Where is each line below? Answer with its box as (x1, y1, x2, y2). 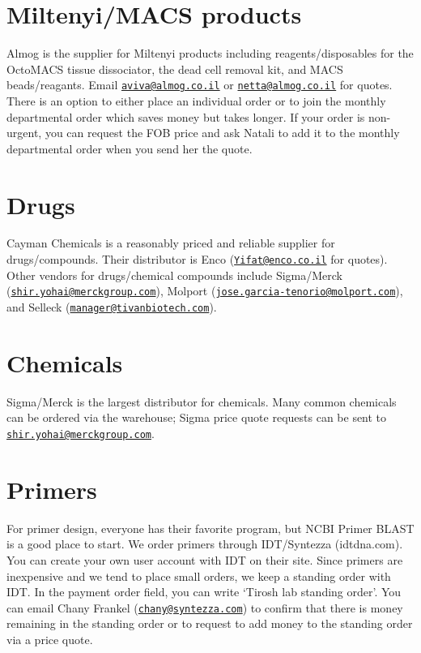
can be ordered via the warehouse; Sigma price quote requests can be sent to (6, 409, 387, 426)
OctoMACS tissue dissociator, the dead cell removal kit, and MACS (6, 60, 343, 77)
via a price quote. (6, 630, 93, 647)
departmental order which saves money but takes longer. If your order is (6, 108, 365, 125)
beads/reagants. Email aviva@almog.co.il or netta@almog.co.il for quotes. (6, 76, 393, 93)
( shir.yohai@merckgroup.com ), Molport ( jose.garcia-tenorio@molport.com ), (6, 282, 403, 299)
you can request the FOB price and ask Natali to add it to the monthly (45, 124, 400, 141)
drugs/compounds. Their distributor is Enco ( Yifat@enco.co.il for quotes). (6, 251, 388, 268)
